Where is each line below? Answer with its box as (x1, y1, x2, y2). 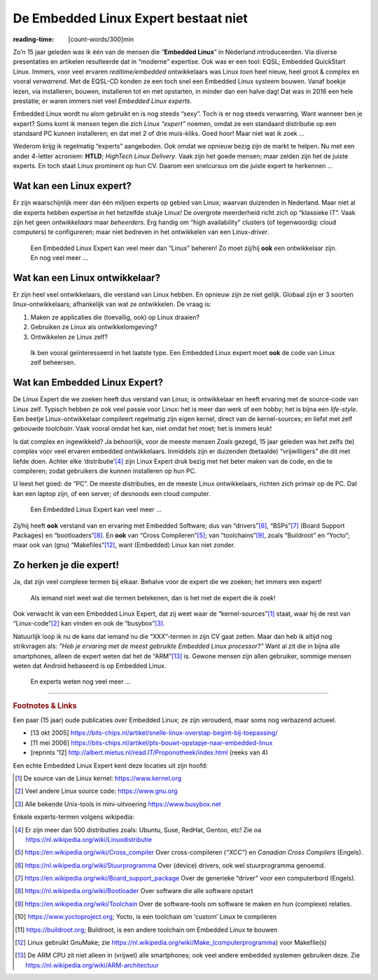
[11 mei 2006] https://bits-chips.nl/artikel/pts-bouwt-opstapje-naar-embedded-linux (30, 738, 273, 747)
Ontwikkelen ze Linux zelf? (30, 333, 108, 341)
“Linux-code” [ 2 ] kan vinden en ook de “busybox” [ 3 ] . (13, 619, 165, 628)
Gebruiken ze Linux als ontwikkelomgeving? (30, 323, 157, 331)
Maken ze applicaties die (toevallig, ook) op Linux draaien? (30, 312, 199, 322)
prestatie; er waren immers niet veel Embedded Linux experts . (13, 97, 192, 105)
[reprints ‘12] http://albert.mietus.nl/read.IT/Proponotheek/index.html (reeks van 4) (30, 748, 269, 757)
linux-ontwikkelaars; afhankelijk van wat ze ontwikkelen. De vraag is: (13, 300, 211, 308)
